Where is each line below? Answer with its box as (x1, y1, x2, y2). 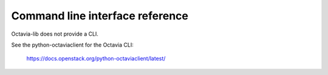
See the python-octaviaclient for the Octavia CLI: (11, 41, 134, 48)
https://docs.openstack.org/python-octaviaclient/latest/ (26, 55, 166, 62)
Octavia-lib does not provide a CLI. (11, 30, 98, 37)
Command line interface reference (11, 9, 188, 22)
